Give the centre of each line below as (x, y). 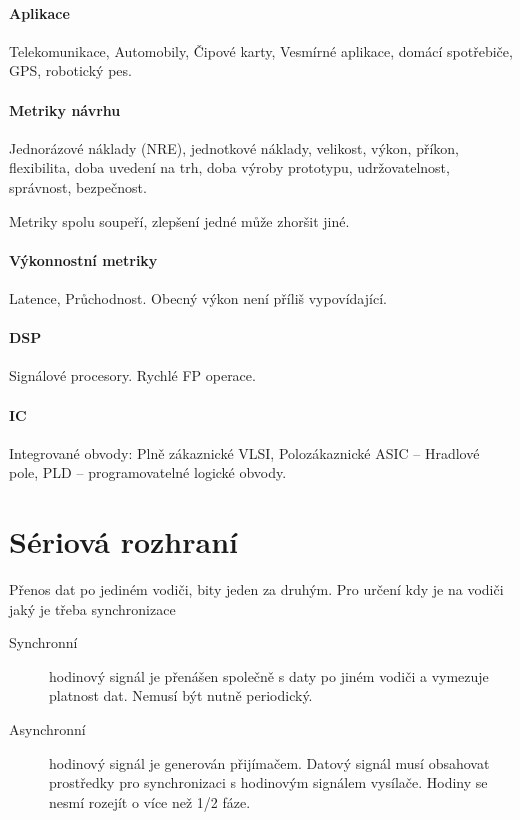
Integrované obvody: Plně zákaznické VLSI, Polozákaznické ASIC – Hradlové (244, 452)
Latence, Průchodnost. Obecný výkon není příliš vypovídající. (198, 297)
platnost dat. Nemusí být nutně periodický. (181, 695)
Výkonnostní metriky (83, 259)
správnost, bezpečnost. (78, 186)
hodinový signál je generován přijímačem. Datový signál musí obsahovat (269, 762)
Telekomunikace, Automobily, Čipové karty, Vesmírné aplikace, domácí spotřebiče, (261, 50)
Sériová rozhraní (123, 541)
